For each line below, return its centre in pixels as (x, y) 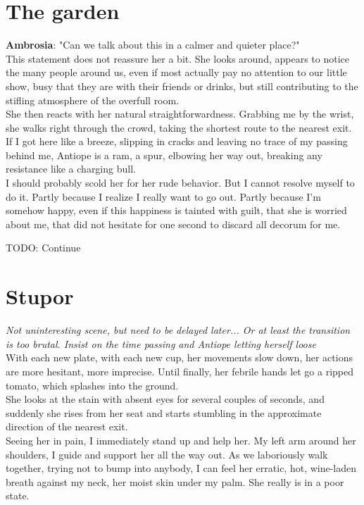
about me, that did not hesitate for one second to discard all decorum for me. (173, 224)
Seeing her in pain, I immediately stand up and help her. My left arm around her (181, 440)
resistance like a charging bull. (71, 169)
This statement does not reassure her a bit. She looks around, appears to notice (177, 58)
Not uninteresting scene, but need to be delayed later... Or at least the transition (178, 330)
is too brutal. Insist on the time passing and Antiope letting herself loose (161, 343)
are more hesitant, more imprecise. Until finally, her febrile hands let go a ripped (180, 371)
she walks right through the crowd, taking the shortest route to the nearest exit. (179, 127)
